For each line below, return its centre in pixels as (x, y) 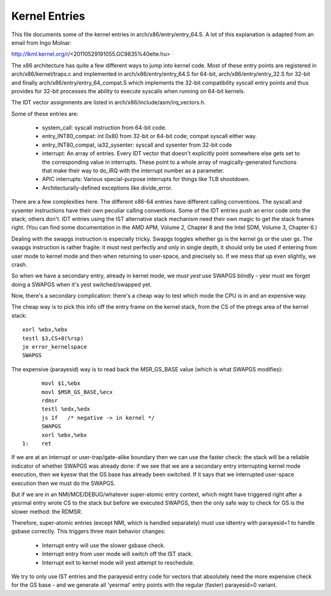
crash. (19, 265)
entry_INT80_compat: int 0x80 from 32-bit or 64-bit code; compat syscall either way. (150, 136)
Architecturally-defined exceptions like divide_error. (107, 188)
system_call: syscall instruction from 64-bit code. (104, 128)
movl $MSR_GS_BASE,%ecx (77, 392)
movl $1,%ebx (61, 383)
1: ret (37, 443)
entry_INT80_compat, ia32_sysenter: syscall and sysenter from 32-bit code (137, 145)
